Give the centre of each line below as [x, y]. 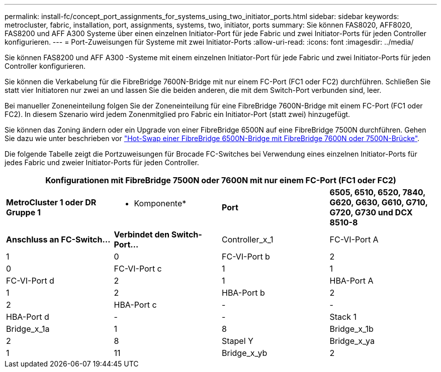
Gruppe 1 [23, 212]
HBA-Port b [243, 293]
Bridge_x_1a [28, 329]
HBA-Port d [28, 317]
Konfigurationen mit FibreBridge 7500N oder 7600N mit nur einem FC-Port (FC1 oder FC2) [221, 180]
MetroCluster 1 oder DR [51, 202]
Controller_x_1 [248, 239]
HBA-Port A [351, 281]
